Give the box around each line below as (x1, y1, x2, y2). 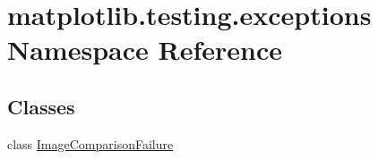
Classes (7, 92, 75, 120)
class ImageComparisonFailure (7, 134, 174, 153)
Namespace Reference (7, 31, 282, 68)
